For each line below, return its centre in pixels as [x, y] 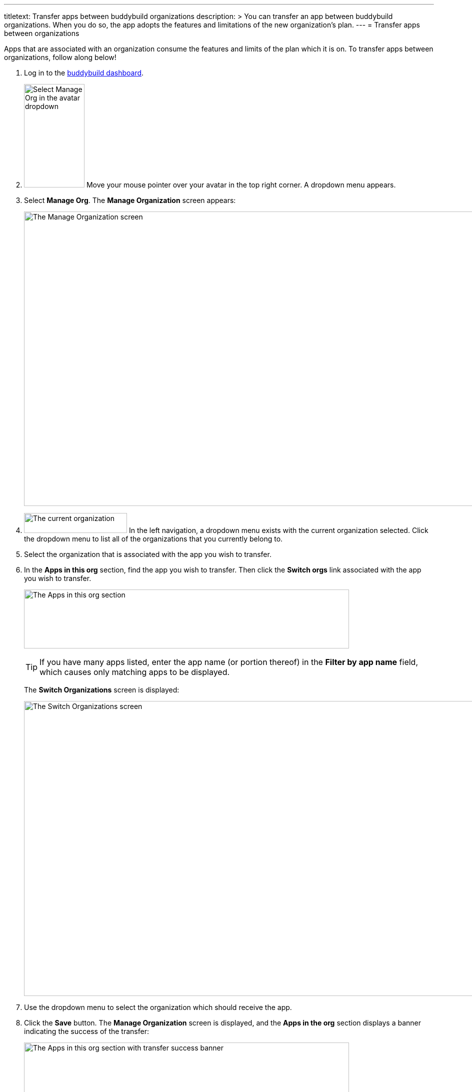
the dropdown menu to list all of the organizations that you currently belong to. [153, 539]
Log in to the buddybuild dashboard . [84, 73]
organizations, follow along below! [60, 57]
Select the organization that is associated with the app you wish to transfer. [148, 554]
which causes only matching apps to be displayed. [135, 672]
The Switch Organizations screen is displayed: [102, 690]
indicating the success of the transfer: [86, 1031]
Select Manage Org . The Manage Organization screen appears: [130, 200]
